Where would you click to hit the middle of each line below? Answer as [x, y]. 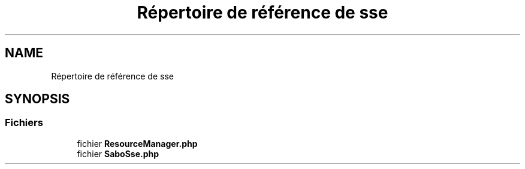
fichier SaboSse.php [118, 153]
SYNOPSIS [37, 99]
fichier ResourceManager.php [137, 143]
